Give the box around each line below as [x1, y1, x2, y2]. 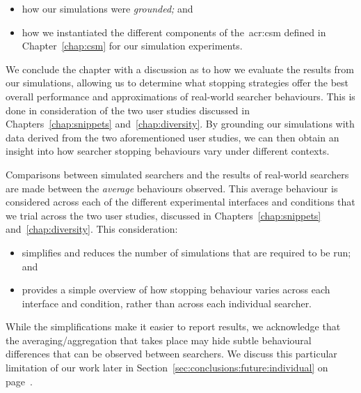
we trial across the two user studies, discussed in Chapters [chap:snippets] [6, 208, 321, 222]
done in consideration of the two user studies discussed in [6, 102, 250, 117]
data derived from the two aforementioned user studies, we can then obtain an [6, 130, 339, 144]
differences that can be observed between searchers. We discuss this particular [6, 346, 337, 361]
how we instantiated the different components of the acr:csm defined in [22, 24, 326, 39]
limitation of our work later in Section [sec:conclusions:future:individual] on [6, 360, 328, 375]
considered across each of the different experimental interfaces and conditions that [6, 194, 355, 209]
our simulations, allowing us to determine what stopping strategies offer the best [6, 75, 349, 90]
